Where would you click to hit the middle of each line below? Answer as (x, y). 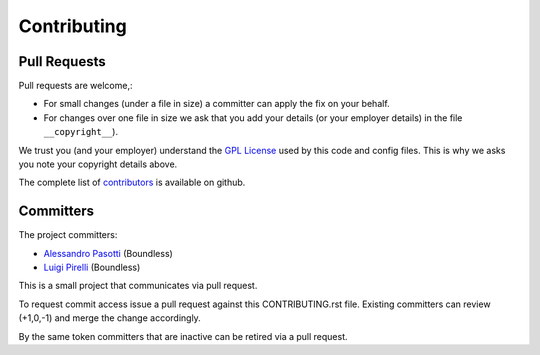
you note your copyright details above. (98, 164)
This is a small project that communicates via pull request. (138, 286)
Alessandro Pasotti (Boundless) (108, 253)
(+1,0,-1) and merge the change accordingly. (110, 318)
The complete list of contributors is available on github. (132, 182)
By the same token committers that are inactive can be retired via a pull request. (183, 336)
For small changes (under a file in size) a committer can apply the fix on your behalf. (216, 104)
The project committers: (68, 235)
